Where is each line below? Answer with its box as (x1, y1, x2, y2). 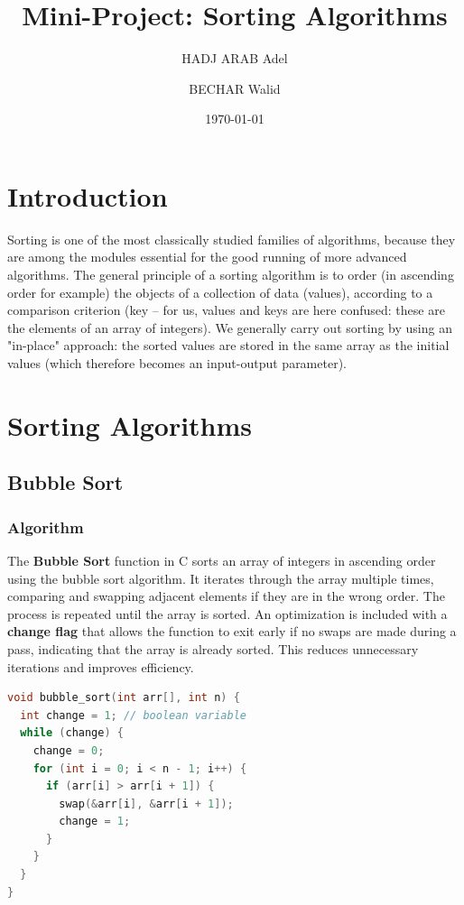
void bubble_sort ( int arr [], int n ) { (7, 691, 240, 705)
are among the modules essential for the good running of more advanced (7, 247, 407, 266)
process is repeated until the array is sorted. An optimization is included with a (7, 604, 448, 623)
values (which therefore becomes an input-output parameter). (7, 354, 347, 372)
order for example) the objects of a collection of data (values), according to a (7, 282, 433, 301)
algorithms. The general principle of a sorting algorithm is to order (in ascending (7, 265, 454, 284)
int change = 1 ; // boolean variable (20, 708, 246, 722)
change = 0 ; (32, 743, 105, 757)
